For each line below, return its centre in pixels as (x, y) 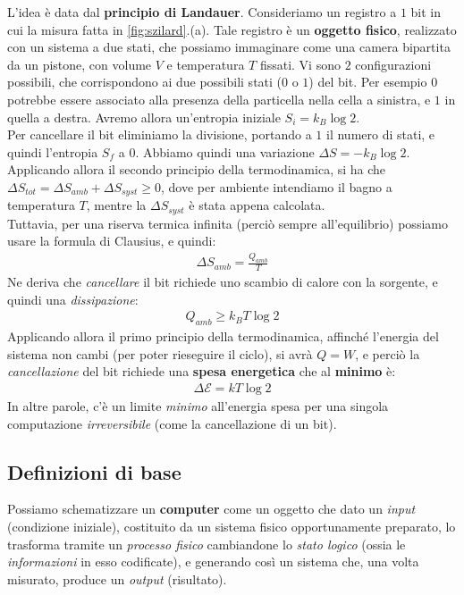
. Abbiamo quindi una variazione (225, 151)
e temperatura (206, 64)
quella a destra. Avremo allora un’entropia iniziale (144, 117)
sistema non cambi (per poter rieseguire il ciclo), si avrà (160, 353)
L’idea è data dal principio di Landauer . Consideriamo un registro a (202, 12)
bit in (426, 12)
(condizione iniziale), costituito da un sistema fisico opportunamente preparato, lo (232, 526)
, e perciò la (388, 353)
